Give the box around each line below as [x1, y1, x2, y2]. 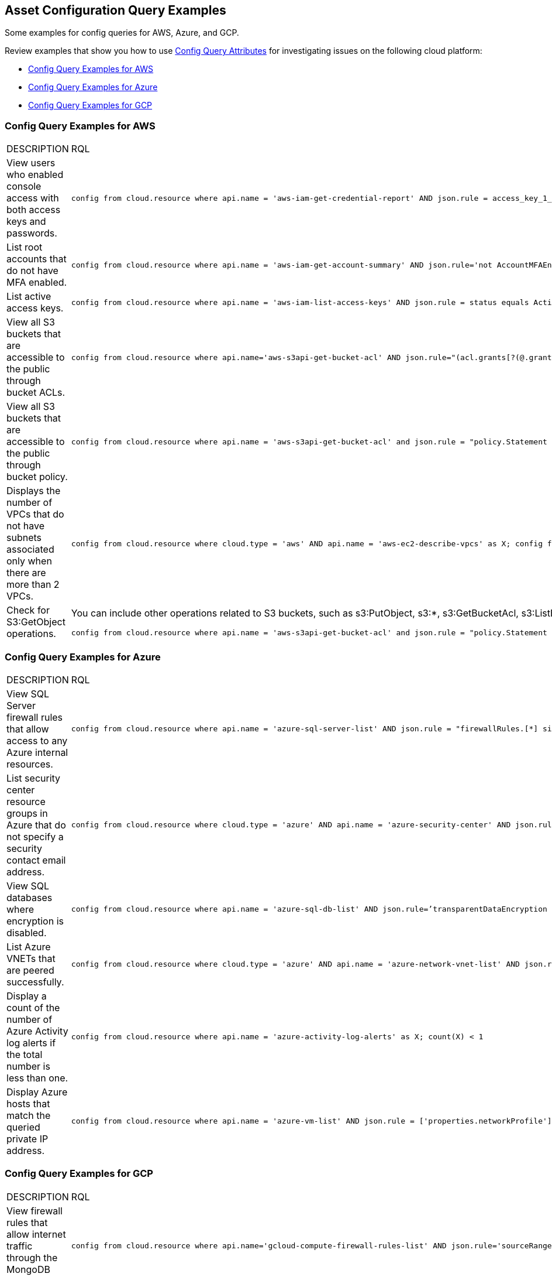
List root [6, 241, 43, 254]
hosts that [6, 1097, 50, 1110]
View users [6, 157, 56, 169]
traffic [6, 1240, 33, 1252]
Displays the [6, 485, 61, 497]
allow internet [6, 1228, 66, 1240]
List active [6, 290, 51, 303]
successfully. [6, 975, 64, 988]
